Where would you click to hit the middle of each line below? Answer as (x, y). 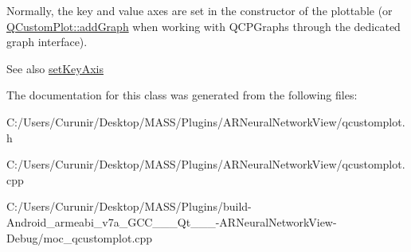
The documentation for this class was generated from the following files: (182, 95)
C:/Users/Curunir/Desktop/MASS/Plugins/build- (129, 206)
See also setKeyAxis (55, 68)
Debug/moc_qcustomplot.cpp (80, 237)
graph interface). (47, 42)
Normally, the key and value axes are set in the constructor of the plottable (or (200, 10)
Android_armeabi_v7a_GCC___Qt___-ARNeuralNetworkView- (172, 221)
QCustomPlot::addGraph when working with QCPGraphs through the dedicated (204, 26)
